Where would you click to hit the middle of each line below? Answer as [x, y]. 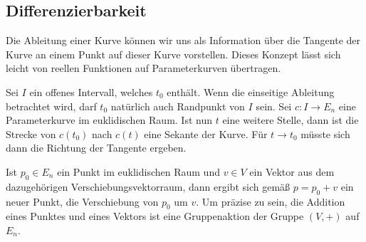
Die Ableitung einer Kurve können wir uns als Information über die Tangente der [183, 40]
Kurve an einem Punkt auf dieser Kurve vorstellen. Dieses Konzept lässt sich [173, 54]
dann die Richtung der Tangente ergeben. [96, 148]
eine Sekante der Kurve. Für [206, 133]
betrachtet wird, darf [51, 106]
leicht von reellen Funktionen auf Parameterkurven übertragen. [143, 68]
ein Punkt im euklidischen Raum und [138, 171]
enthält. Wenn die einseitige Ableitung [251, 91]
